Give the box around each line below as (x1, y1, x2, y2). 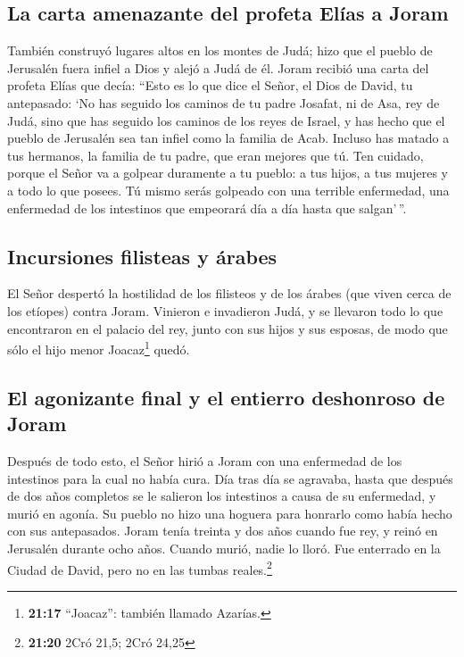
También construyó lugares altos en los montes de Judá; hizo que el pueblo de (7, 41, 433, 60)
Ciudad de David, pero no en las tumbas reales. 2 (7, 557, 272, 578)
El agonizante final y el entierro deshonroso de (7, 383, 445, 411)
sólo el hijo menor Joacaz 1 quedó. (7, 337, 190, 358)
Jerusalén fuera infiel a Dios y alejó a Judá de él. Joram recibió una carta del (7, 58, 429, 77)
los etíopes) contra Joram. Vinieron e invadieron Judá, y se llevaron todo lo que (7, 301, 443, 320)
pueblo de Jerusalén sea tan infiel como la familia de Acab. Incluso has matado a (7, 129, 450, 147)
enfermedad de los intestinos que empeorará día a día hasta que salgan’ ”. (7, 198, 407, 217)
